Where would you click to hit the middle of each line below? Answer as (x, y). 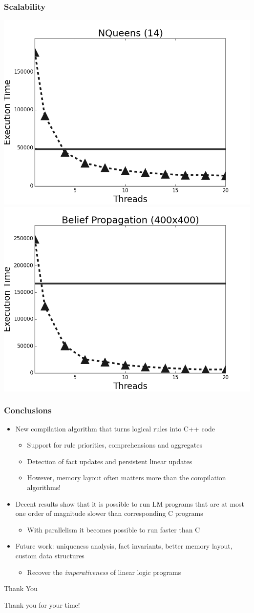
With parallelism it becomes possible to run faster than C (114, 529)
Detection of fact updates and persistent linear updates (110, 461)
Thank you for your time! (42, 604)
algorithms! (44, 487)
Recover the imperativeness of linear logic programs (104, 572)
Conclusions (28, 410)
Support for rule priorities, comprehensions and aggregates (115, 445)
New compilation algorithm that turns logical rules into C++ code (115, 428)
